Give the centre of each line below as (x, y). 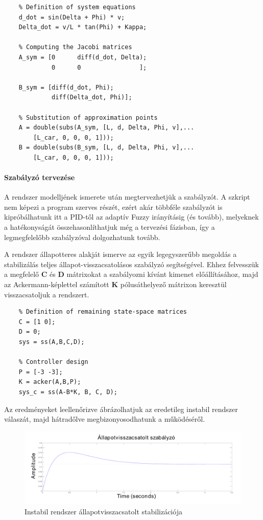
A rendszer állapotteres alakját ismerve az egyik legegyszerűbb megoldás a (121, 254)
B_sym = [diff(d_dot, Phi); (66, 87)
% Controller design (53, 362)
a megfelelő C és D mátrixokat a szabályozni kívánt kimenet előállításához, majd (131, 274)
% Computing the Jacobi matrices (75, 47)
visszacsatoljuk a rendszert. (47, 294)
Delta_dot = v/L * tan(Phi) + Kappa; (83, 27)
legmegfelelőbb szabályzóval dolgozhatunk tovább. (82, 237)
